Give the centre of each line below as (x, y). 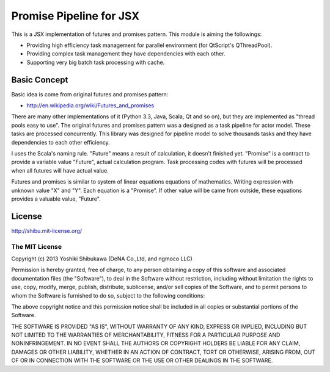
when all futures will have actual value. (60, 170)
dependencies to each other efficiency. (61, 142)
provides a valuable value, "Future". (56, 199)
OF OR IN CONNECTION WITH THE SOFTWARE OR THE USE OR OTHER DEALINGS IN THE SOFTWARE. (142, 360)
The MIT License (37, 246)
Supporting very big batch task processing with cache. (96, 62)
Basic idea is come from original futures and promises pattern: (90, 94)
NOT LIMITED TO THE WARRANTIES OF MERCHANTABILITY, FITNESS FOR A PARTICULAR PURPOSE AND (146, 335)
